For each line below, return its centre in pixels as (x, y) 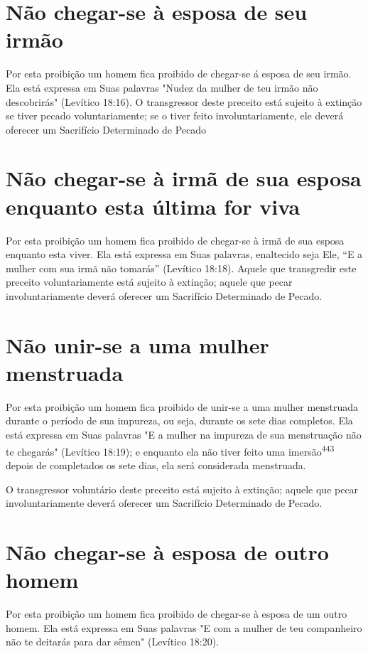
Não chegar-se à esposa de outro (167, 551)
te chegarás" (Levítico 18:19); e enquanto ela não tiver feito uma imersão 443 (170, 450)
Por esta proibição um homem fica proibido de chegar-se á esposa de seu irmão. (179, 74)
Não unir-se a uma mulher (137, 344)
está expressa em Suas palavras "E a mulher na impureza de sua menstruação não (184, 435)
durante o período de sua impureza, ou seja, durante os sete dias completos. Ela (179, 420)
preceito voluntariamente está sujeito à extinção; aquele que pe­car (149, 282)
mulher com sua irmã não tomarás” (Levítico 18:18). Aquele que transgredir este (181, 268)
